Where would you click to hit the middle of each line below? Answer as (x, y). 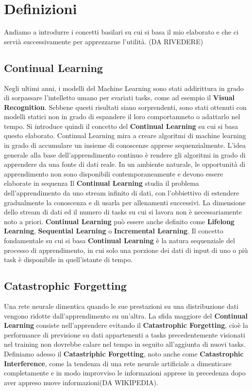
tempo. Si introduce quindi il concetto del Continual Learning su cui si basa (121, 126)
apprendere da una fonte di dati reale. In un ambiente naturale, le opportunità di (125, 164)
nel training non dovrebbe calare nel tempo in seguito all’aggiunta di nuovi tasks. (125, 344)
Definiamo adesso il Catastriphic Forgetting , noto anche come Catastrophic (124, 353)
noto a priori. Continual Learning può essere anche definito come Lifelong (119, 221)
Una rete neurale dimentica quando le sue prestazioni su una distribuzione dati (121, 306)
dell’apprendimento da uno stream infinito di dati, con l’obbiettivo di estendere (122, 193)
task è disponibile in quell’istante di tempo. (68, 259)
